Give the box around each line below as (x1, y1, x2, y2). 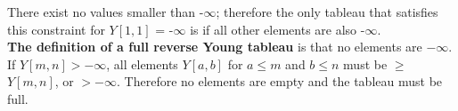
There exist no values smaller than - (7, 3, 204, 20)
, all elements (106, 54, 178, 73)
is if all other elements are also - (190, 20, 365, 38)
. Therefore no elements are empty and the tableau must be (117, 72, 443, 91)
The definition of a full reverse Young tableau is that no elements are (7, 37, 422, 56)
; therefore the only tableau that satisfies (216, 3, 438, 20)
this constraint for (7, 20, 105, 38)
